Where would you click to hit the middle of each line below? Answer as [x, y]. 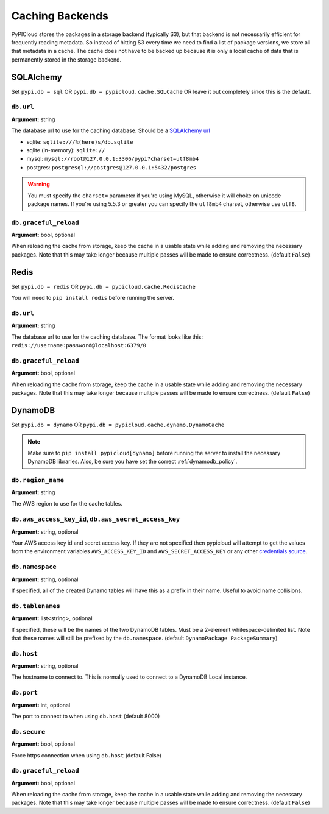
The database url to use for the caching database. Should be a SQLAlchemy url [111, 130]
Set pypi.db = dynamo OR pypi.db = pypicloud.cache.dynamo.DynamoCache [118, 425]
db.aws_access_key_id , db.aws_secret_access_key [96, 519]
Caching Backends [60, 16]
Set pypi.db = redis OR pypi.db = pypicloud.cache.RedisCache [104, 286]
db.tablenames [36, 606]
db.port [24, 693]
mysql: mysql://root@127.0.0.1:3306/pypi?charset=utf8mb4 [113, 159]
